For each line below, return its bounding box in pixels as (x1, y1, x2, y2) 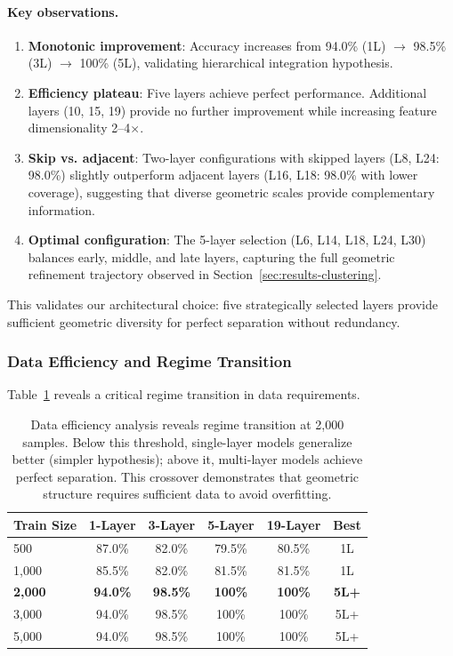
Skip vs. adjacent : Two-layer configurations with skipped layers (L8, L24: (28, 148, 440, 166)
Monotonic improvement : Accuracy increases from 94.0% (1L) (28, 36, 386, 54)
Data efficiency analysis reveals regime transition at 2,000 (30, 414, 344, 433)
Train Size (13, 515, 77, 533)
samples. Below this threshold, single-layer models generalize (22, 432, 352, 451)
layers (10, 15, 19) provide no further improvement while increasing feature (28, 100, 437, 119)
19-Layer (266, 515, 321, 533)
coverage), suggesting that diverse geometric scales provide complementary (28, 182, 435, 201)
